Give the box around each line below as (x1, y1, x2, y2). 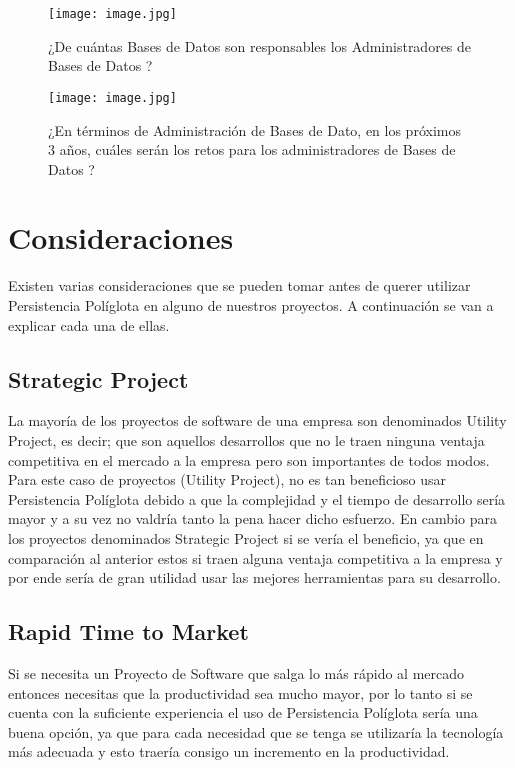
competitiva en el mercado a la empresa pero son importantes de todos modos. (8, 449, 490, 470)
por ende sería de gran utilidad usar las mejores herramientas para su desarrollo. (8, 567, 501, 588)
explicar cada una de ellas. (8, 314, 170, 335)
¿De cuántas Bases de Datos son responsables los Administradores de (48, 35, 472, 56)
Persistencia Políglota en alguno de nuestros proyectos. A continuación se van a (8, 295, 494, 315)
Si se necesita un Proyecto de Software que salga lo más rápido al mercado (8, 662, 464, 683)
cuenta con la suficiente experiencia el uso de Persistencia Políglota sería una (8, 702, 478, 723)
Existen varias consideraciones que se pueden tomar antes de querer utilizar (8, 275, 471, 296)
